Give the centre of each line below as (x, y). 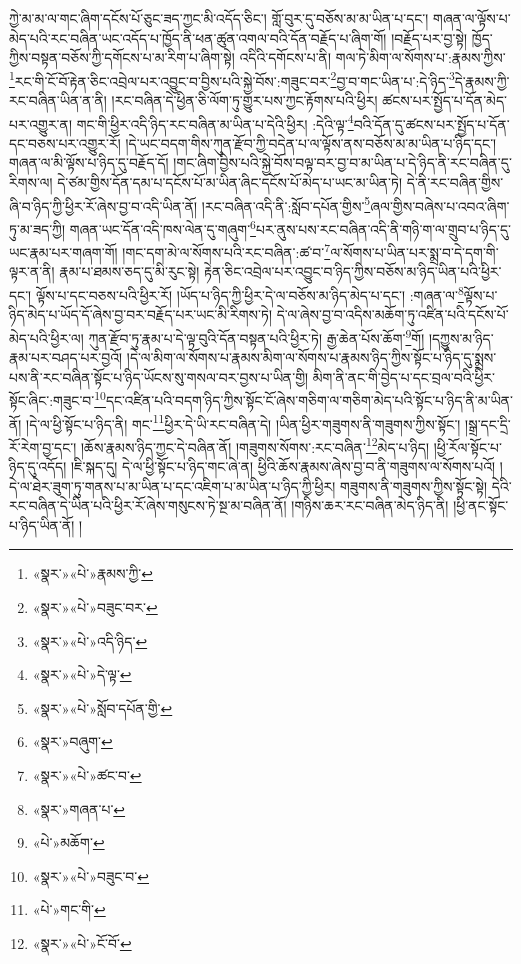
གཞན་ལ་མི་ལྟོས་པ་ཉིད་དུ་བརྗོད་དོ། (89, 162)
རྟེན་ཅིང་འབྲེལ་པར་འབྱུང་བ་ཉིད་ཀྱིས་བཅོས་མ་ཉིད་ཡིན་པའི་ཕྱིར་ (353, 271)
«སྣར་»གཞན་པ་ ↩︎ (79, 808)
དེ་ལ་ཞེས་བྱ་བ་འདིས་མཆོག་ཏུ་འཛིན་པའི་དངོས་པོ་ (392, 314)
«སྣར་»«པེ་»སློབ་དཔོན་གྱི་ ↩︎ (102, 707)
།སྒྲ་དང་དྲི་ (488, 423)
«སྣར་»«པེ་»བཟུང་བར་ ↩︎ (95, 607)
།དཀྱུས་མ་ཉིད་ (461, 337)
